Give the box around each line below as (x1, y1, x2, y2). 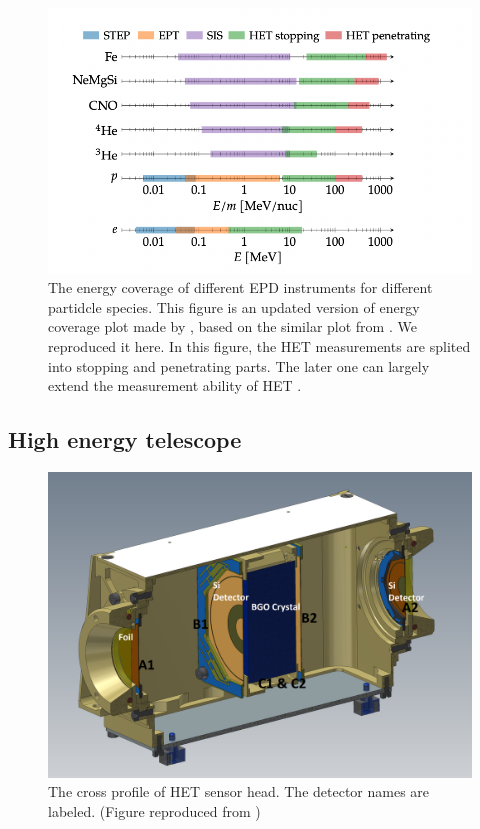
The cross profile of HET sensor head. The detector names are (48, 781, 430, 802)
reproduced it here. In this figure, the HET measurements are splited (48, 335, 471, 356)
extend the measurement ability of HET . (48, 375, 302, 396)
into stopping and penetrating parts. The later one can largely (48, 355, 430, 376)
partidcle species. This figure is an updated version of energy (48, 296, 420, 317)
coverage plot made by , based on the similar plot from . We (48, 316, 417, 337)
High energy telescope (8, 424, 242, 455)
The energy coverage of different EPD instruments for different (48, 277, 433, 298)
